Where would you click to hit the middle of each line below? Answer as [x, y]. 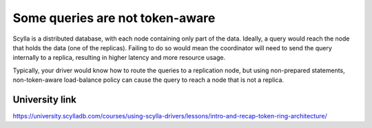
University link [45, 99]
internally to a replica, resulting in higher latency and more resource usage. [119, 58]
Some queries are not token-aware [114, 18]
